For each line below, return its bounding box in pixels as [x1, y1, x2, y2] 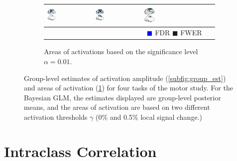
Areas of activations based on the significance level [44, 46, 198, 57]
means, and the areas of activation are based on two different [24, 102, 210, 112]
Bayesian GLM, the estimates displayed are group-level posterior [24, 92, 221, 102]
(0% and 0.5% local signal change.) [95, 112, 202, 122]
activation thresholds [24, 112, 88, 122]
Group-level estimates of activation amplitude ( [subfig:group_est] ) [24, 73, 226, 83]
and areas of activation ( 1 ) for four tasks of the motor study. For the [24, 82, 233, 93]
